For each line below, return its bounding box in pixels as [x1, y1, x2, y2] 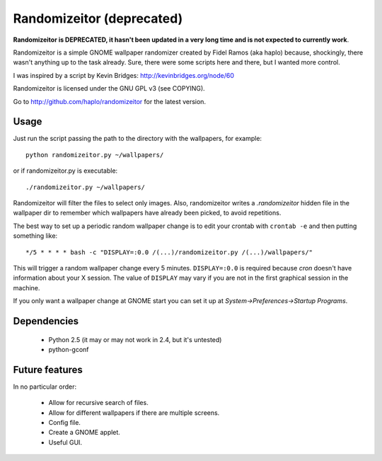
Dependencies [13, 315, 79, 327]
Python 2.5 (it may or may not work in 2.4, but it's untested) [48, 335, 222, 343]
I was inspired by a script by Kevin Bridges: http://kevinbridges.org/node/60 [13, 71, 235, 79]
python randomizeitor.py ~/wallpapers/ [25, 151, 164, 159]
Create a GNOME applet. [48, 428, 120, 437]
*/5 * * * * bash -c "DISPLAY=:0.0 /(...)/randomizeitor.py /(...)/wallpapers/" [25, 248, 313, 256]
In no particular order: [13, 382, 77, 391]
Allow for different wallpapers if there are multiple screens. [48, 408, 220, 417]
